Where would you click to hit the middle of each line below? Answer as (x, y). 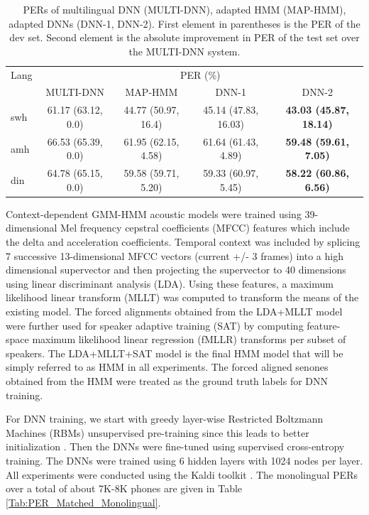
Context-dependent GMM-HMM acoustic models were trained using (154, 213)
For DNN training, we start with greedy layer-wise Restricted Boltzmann (165, 419)
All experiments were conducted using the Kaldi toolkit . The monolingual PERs (182, 474)
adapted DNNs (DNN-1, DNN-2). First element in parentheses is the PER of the (184, 23)
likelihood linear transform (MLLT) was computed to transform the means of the (182, 297)
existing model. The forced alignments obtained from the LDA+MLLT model (174, 311)
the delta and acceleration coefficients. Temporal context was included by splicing (183, 242)
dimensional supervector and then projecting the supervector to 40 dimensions (176, 270)
